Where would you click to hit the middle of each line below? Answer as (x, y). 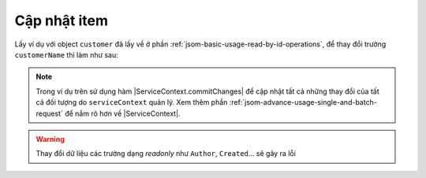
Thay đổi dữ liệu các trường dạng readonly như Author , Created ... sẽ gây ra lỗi (166, 154)
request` (49, 113)
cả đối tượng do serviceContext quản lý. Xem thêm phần (132, 102)
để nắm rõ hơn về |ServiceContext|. (122, 113)
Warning (50, 139)
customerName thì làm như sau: (66, 54)
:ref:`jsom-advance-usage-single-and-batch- (303, 102)
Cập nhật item (62, 20)
